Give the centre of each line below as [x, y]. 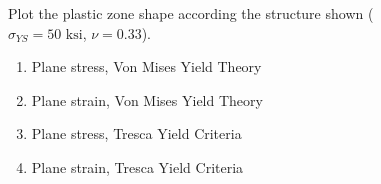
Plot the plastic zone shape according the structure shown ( [191, 13]
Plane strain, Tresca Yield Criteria [137, 166]
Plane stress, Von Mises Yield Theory [146, 66]
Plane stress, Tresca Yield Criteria [136, 133]
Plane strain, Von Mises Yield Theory [147, 99]
